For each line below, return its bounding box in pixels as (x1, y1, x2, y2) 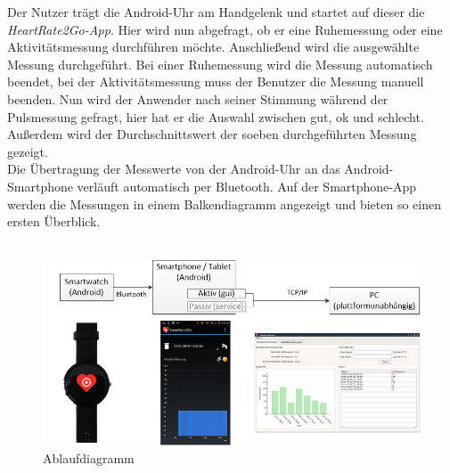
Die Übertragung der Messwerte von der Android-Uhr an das (7, 159, 340, 178)
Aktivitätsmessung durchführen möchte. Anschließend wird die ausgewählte (7, 37, 420, 56)
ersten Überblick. (7, 212, 101, 231)
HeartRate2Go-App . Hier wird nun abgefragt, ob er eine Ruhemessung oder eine (7, 20, 443, 38)
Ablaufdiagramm (43, 448, 135, 467)
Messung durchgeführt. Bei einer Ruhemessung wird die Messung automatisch (7, 54, 433, 73)
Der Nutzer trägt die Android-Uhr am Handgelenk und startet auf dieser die (7, 3, 425, 20)
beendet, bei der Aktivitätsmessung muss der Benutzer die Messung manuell (7, 72, 424, 91)
